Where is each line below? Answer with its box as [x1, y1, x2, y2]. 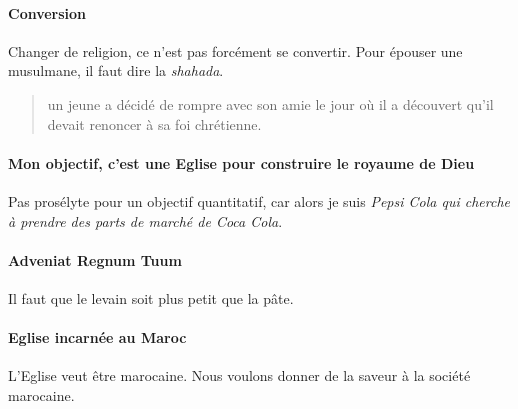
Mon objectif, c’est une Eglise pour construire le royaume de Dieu [8, 152, 475, 173]
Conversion [8, 2, 87, 23]
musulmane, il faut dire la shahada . [8, 60, 224, 81]
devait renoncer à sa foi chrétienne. [47, 113, 262, 134]
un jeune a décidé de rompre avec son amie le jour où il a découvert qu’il [47, 93, 494, 114]
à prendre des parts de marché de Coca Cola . [8, 210, 283, 231]
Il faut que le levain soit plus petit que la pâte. [8, 287, 294, 308]
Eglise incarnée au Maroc [8, 327, 187, 348]
